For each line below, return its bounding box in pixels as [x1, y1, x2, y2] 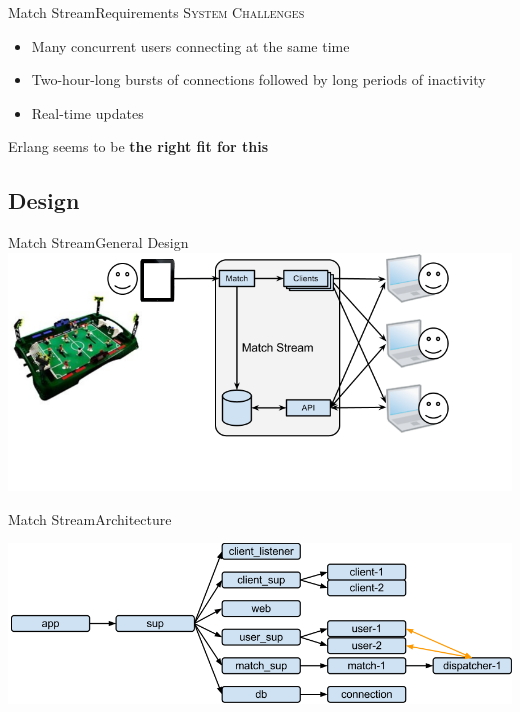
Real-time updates [31, 102, 144, 123]
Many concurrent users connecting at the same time [31, 35, 350, 56]
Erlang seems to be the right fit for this [8, 136, 269, 157]
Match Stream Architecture [8, 508, 172, 529]
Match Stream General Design [8, 232, 189, 253]
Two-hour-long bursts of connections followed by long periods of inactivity [31, 69, 486, 90]
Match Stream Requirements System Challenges [8, 2, 305, 22]
